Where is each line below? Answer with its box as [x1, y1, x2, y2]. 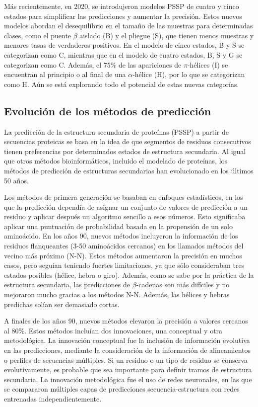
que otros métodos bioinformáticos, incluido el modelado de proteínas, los [4, 156, 228, 166]
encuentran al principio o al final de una [4, 69, 126, 80]
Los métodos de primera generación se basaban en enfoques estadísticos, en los [4, 192, 243, 202]
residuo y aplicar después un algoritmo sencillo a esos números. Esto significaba [4, 211, 246, 222]
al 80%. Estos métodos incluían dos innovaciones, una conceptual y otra [4, 325, 223, 335]
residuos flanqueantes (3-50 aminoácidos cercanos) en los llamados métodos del [4, 241, 244, 251]
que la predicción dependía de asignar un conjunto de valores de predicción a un [4, 201, 248, 212]
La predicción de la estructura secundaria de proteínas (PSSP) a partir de [4, 126, 229, 137]
